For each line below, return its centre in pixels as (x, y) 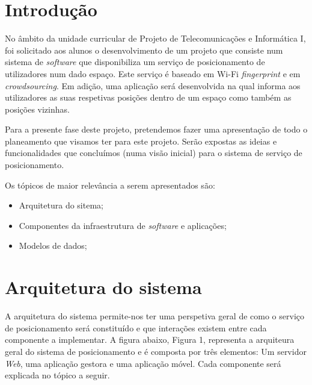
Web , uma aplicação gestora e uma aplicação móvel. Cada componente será (143, 363)
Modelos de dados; (53, 246)
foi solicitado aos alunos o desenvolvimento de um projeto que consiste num (144, 50)
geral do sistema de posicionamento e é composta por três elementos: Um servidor (156, 351)
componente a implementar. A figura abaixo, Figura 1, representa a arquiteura (150, 340)
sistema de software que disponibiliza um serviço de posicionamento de (135, 62)
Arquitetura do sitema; (61, 205)
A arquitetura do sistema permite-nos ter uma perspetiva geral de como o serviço (154, 316)
